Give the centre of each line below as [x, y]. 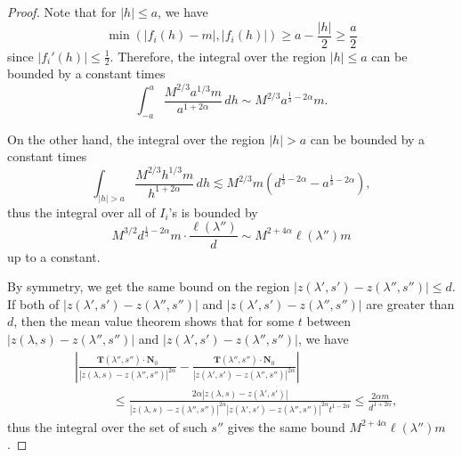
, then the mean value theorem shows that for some [154, 321]
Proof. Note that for [62, 12]
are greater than [410, 303]
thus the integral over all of [81, 212]
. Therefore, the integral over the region [218, 56]
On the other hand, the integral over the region [136, 139]
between [328, 321]
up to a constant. [54, 256]
